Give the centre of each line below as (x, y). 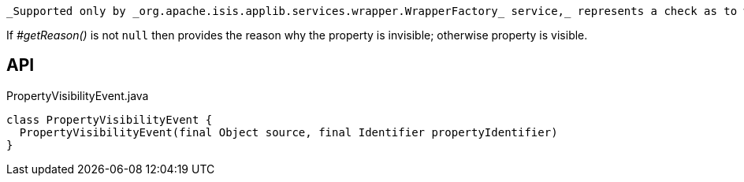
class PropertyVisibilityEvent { (110, 119)
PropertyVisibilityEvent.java (78, 95)
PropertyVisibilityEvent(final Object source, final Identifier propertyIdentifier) (288, 132)
